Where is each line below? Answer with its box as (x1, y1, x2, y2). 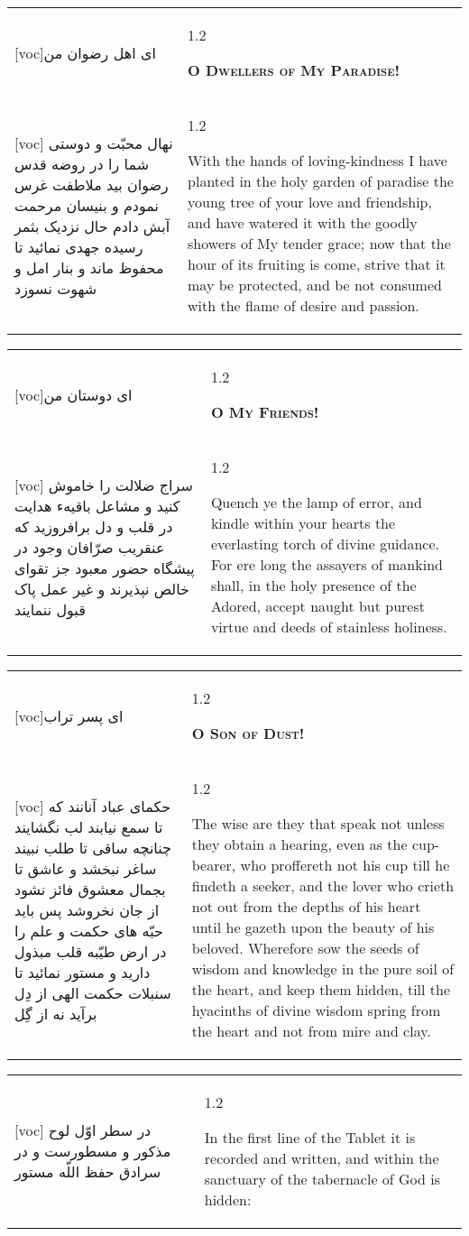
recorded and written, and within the (204, 1148, 439, 1168)
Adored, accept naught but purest (210, 595, 425, 616)
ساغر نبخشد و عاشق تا (14, 857, 157, 879)
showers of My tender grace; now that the (188, 233, 451, 254)
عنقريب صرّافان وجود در (14, 536, 165, 558)
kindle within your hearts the (210, 512, 396, 533)
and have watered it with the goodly (188, 212, 418, 233)
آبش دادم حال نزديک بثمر (14, 215, 170, 236)
